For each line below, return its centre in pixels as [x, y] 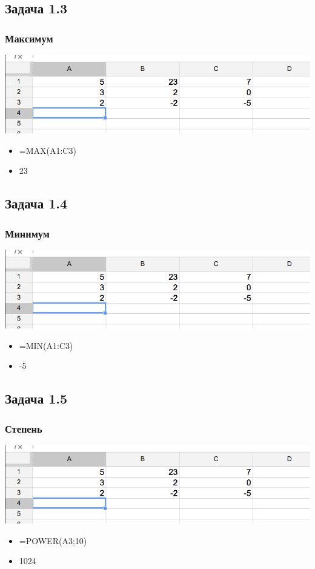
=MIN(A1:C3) [46, 345]
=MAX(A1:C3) [48, 150]
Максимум [29, 38]
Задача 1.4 [36, 203]
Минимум [27, 233]
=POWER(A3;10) [53, 540]
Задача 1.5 [36, 398]
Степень [24, 428]
